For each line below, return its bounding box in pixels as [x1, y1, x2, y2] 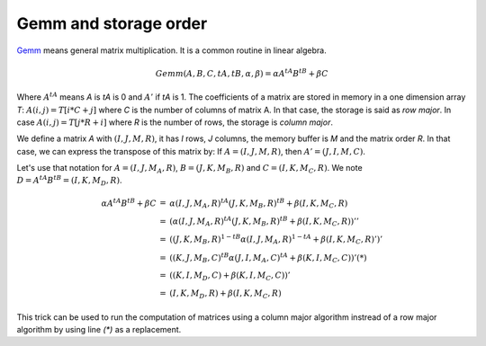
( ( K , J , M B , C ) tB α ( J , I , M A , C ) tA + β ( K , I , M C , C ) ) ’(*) [169, 251, 367, 265]
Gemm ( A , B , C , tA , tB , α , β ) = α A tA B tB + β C [155, 67, 328, 78]
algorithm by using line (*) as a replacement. [16, 324, 182, 334]
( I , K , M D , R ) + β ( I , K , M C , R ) [169, 288, 283, 300]
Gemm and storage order [16, 13, 208, 33]
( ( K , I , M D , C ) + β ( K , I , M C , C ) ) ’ [169, 271, 291, 283]
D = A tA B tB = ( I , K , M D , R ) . [16, 173, 122, 188]
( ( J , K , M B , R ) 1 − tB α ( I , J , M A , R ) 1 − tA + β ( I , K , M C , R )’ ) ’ [169, 233, 382, 246]
